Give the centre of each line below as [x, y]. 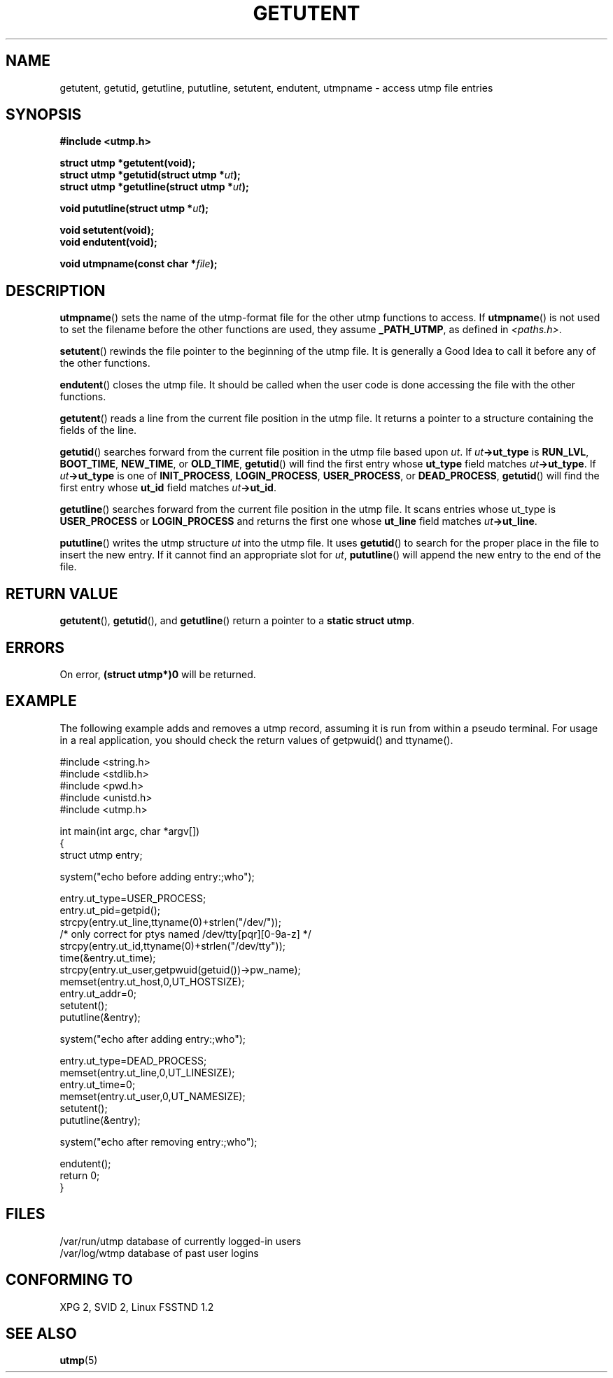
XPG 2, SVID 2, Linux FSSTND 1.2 [137, 1307]
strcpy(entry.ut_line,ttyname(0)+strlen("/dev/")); [170, 922]
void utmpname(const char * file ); [139, 264]
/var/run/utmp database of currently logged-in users [181, 1241]
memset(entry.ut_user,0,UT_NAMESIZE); [153, 1096]
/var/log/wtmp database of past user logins [159, 1253]
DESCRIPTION [56, 290]
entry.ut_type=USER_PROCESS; [133, 898]
